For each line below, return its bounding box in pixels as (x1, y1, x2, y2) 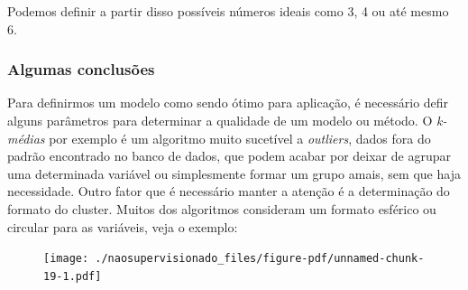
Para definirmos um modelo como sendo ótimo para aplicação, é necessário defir (7, 93, 449, 112)
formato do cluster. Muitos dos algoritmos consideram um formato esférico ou (7, 199, 436, 218)
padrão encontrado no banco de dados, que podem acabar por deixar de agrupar (7, 146, 451, 165)
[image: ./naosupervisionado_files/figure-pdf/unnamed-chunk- (43, 252, 425, 266)
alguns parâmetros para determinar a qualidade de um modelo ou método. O (7, 111, 433, 129)
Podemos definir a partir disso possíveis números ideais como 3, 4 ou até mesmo (7, 2, 449, 20)
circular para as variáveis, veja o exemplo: (7, 217, 238, 236)
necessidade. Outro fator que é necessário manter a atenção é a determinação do (7, 182, 450, 201)
